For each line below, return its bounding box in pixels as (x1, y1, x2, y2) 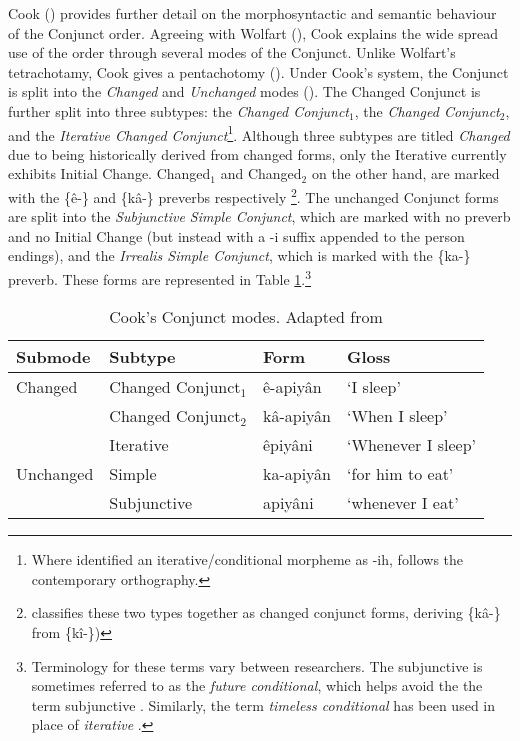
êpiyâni (263, 433, 313, 457)
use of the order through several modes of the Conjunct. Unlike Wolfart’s (8, 42, 456, 63)
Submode (16, 345, 91, 369)
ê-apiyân (263, 375, 322, 399)
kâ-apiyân (263, 404, 332, 428)
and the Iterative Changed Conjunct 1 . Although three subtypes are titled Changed (8, 121, 510, 145)
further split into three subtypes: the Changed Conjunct (8, 100, 350, 121)
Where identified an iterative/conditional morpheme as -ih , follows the (31, 549, 464, 570)
